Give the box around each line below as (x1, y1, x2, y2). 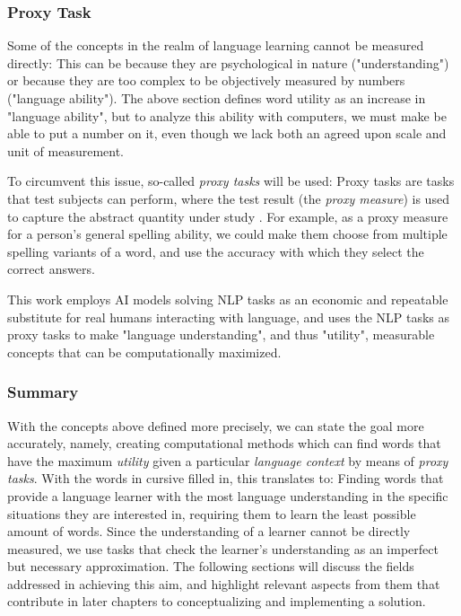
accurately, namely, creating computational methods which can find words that (7, 434, 441, 453)
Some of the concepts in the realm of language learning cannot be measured (7, 36, 424, 55)
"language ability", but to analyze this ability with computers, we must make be (7, 106, 447, 125)
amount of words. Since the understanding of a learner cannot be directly (7, 522, 411, 541)
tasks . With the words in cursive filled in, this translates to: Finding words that (7, 469, 444, 488)
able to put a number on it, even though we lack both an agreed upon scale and (7, 124, 447, 143)
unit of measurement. (7, 141, 125, 160)
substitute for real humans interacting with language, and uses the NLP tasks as (7, 307, 450, 326)
